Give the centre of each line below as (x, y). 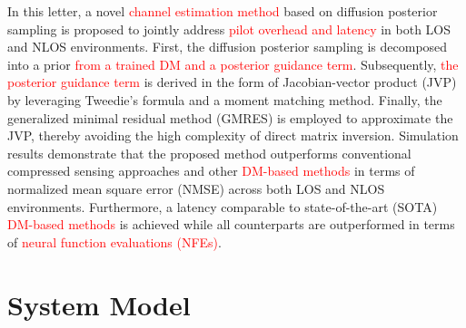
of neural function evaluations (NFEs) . (114, 241)
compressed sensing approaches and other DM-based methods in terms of (211, 171)
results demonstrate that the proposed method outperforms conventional (209, 153)
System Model (99, 304)
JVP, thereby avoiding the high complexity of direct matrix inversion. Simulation (233, 135)
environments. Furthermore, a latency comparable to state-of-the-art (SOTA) (223, 206)
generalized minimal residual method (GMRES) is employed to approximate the (230, 117)
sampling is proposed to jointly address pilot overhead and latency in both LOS (229, 29)
